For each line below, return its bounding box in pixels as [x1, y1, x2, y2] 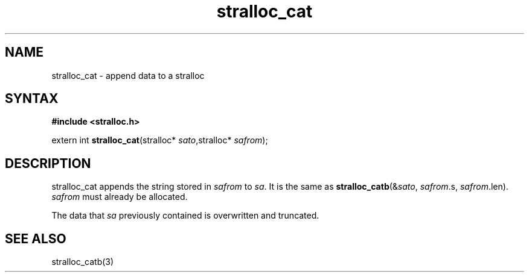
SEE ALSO [5, 231, 66, 246]
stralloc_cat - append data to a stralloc [51, 70, 205, 81]
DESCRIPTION [5, 155, 91, 171]
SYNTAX [5, 91, 59, 107]
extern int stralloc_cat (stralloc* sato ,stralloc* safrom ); [51, 135, 268, 146]
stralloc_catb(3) [51, 257, 114, 267]
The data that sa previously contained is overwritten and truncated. [51, 210, 319, 221]
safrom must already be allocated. [51, 191, 188, 202]
